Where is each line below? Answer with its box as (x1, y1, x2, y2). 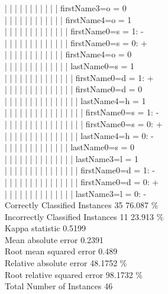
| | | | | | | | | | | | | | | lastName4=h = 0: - (5, 129, 154, 141)
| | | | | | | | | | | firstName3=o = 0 (5, 2, 127, 14)
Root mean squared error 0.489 (5, 245, 118, 257)
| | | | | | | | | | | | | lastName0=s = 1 (5, 59, 135, 72)
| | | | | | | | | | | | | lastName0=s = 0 (5, 141, 135, 153)
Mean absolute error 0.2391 (5, 233, 104, 245)
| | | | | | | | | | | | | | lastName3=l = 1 (5, 152, 138, 164)
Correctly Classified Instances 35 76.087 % (5, 199, 159, 211)
